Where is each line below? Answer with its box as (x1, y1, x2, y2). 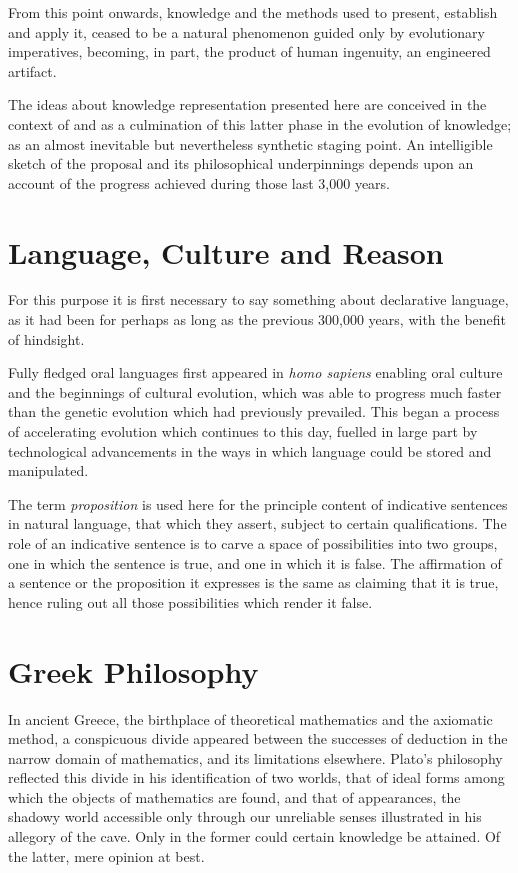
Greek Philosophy (8, 650, 259, 691)
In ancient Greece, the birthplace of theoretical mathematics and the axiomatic (8, 708, 493, 729)
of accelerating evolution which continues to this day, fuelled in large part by (8, 421, 478, 442)
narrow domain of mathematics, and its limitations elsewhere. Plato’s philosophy (8, 747, 503, 768)
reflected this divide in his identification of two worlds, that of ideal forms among (8, 767, 505, 788)
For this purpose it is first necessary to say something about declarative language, (8, 289, 509, 310)
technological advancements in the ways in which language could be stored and (8, 440, 492, 461)
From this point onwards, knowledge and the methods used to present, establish (8, 2, 498, 22)
